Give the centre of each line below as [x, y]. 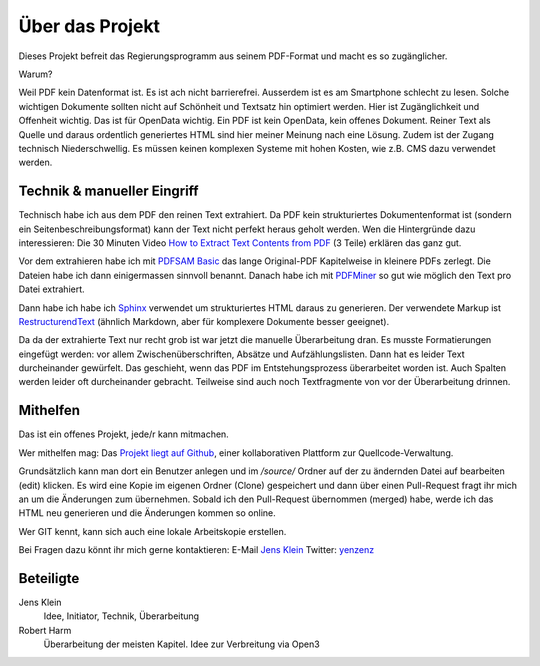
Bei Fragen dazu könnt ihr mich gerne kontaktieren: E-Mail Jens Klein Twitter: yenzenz [196, 550]
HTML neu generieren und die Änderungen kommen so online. [147, 513]
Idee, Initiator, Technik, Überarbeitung [121, 616]
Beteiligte [49, 578]
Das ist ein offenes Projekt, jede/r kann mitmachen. [123, 434]
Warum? [35, 74]
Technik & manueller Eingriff [108, 191]
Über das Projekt [89, 26]
